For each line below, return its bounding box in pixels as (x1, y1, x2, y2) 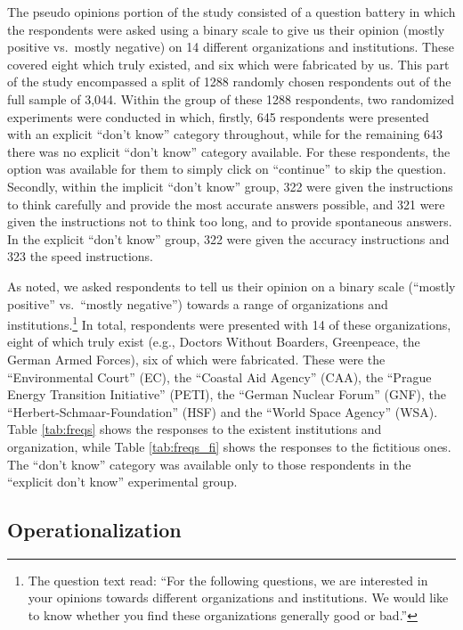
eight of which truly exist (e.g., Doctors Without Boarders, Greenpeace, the (7, 332, 420, 351)
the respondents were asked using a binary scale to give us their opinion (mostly (7, 20, 445, 38)
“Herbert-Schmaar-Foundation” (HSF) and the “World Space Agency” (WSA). (7, 402, 438, 421)
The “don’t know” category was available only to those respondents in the (7, 454, 411, 473)
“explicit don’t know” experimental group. (7, 472, 238, 491)
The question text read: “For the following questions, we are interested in (28, 570, 428, 589)
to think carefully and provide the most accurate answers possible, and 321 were (7, 194, 445, 213)
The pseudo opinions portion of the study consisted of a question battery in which (7, 3, 456, 20)
